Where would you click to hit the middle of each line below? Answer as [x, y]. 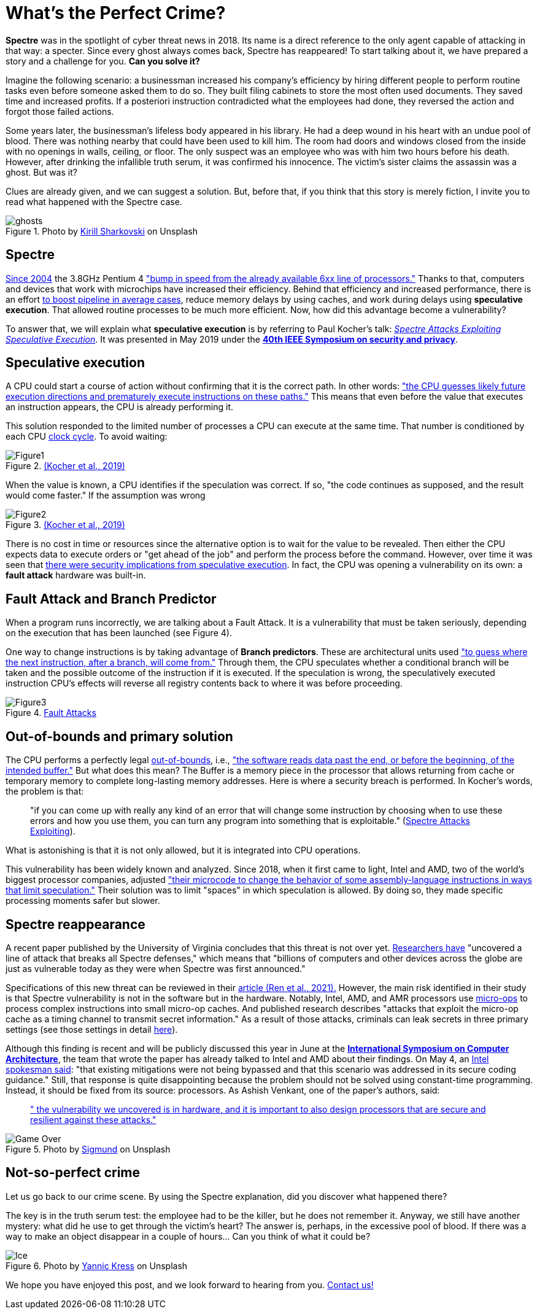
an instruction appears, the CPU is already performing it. [120, 407]
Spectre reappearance [75, 924]
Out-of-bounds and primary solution [119, 736]
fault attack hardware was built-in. [76, 575]
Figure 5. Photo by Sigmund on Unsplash [88, 1149]
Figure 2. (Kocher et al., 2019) [65, 466]
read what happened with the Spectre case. [94, 201]
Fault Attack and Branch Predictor [111, 599]
